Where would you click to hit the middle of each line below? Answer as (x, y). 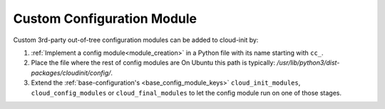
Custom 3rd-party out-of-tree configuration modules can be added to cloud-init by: (136, 40)
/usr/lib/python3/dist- (308, 63)
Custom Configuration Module (105, 19)
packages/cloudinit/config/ (71, 73)
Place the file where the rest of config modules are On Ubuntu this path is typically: (153, 63)
